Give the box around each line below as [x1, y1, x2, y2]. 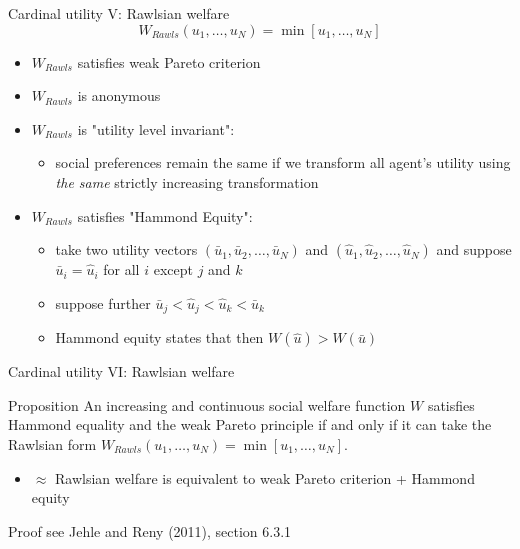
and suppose [436, 239, 512, 260]
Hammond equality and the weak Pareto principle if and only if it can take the [8, 414, 492, 435]
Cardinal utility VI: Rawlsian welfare [8, 361, 235, 382]
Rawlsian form [8, 433, 97, 454]
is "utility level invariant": [77, 118, 235, 139]
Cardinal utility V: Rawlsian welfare [8, 3, 230, 23]
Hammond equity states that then [55, 327, 264, 348]
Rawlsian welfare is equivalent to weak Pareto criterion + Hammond [55, 467, 475, 488]
